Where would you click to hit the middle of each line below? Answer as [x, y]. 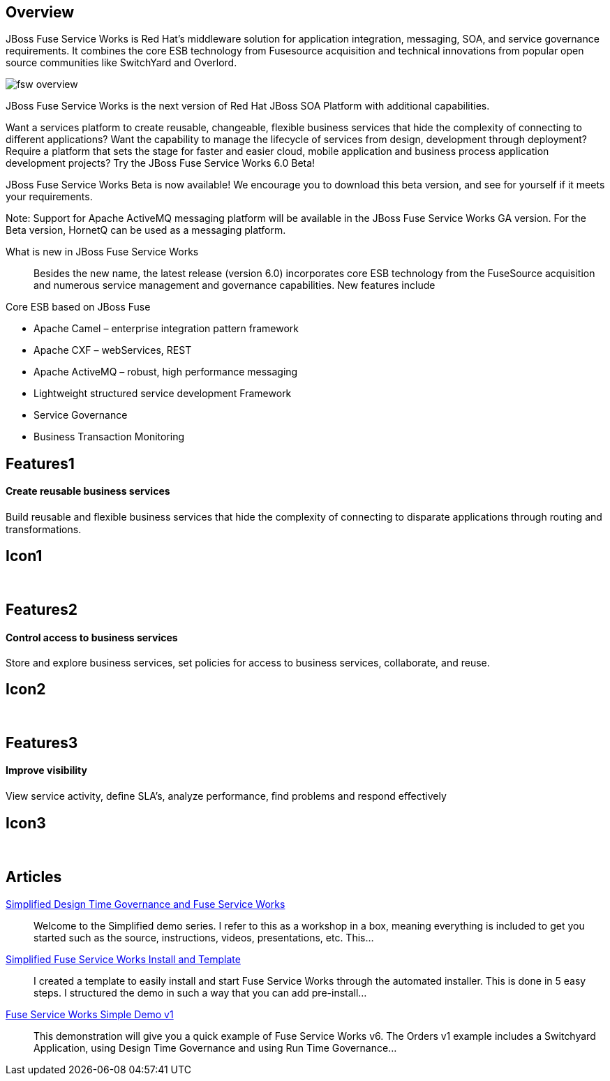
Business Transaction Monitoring [109, 437]
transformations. [44, 530]
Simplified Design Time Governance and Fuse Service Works [146, 904]
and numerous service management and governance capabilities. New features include [235, 285]
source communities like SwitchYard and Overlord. [121, 63]
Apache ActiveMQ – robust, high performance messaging [166, 372]
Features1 [40, 463]
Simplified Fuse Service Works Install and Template [123, 959]
